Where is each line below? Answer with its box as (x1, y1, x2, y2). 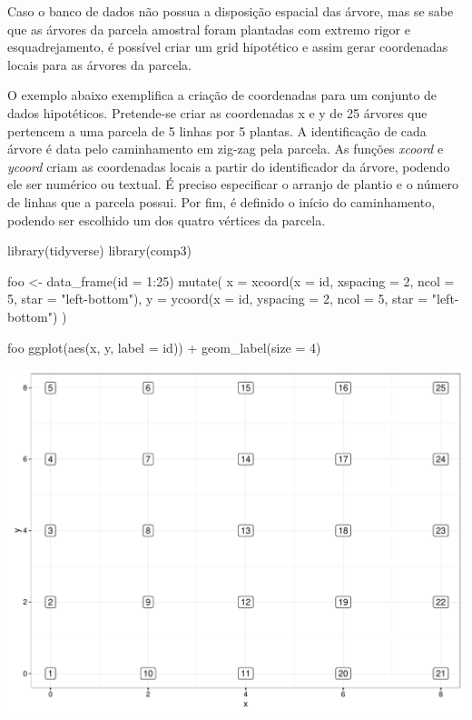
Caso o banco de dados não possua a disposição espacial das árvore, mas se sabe (7, 2, 454, 20)
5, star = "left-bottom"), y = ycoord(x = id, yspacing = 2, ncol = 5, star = (7, 289, 428, 308)
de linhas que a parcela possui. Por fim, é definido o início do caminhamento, (7, 192, 436, 211)
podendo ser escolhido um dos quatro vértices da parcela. (7, 210, 326, 229)
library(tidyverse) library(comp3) (7, 241, 192, 260)
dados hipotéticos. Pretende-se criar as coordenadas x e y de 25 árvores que (7, 103, 428, 122)
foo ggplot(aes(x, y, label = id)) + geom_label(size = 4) (7, 337, 321, 356)
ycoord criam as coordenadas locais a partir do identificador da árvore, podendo (7, 156, 450, 175)
